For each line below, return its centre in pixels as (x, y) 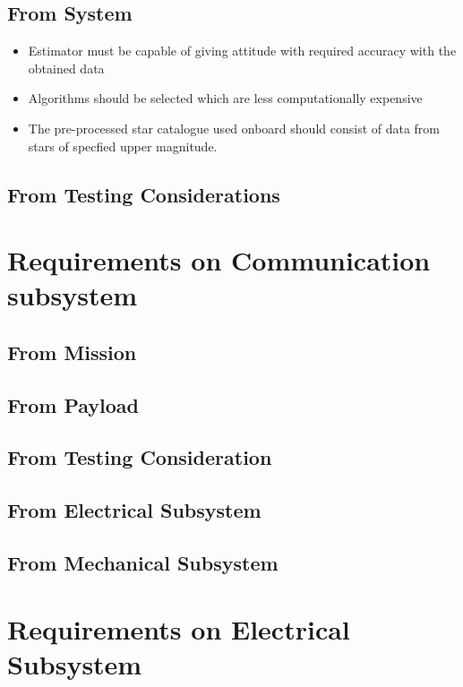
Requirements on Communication (219, 260)
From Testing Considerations (144, 194)
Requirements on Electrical (179, 628)
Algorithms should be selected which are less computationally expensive (225, 98)
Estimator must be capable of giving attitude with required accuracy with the (242, 51)
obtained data (66, 68)
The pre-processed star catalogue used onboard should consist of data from (234, 128)
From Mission (72, 352)
